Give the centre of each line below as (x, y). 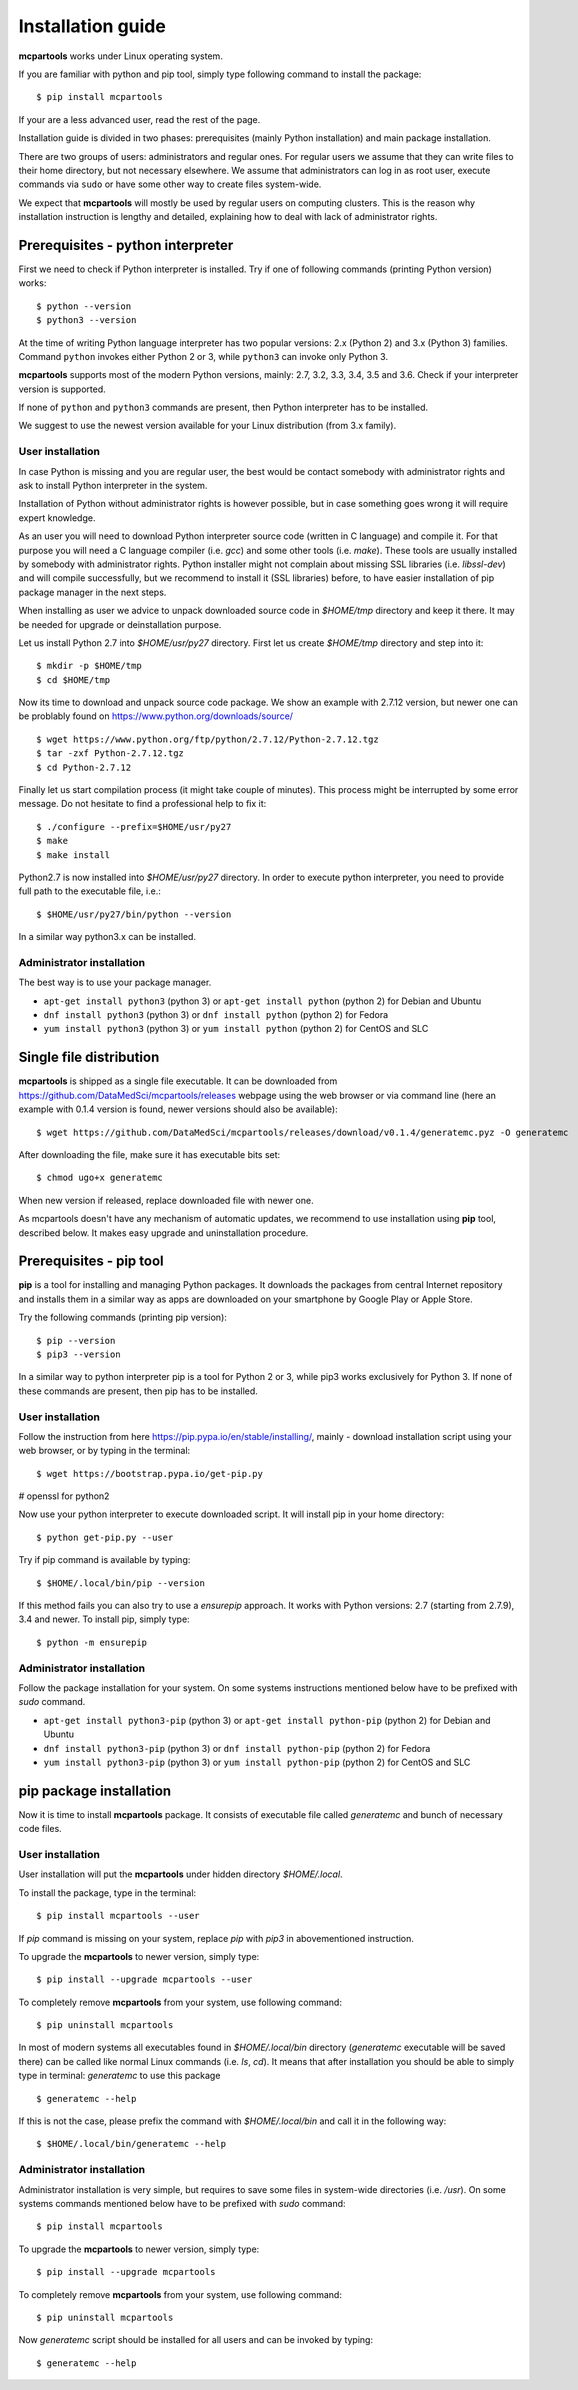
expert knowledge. (57, 517)
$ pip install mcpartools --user (118, 1916)
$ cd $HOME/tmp (73, 679)
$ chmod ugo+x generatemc (100, 1178)
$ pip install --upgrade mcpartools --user (144, 1979)
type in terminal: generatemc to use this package (119, 2076)
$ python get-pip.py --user (105, 1537)
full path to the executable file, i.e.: (90, 891)
